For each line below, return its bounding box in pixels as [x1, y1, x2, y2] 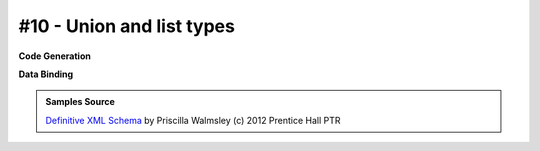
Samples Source [45, 96, 115, 108]
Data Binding [18, 68, 74, 80]
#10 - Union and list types [18, 15, 235, 37]
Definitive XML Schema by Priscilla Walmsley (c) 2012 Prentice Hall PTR [45, 114, 341, 126]
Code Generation [18, 50, 92, 62]
